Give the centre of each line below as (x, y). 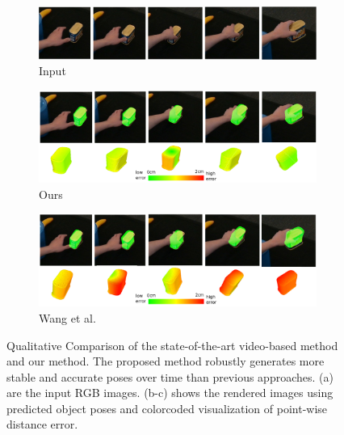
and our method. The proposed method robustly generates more (166, 361)
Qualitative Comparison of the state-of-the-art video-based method (172, 345)
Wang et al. (67, 317)
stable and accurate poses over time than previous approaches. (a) (170, 376)
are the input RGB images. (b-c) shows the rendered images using (170, 393)
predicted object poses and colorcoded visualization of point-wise (167, 408)
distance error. (42, 424)
